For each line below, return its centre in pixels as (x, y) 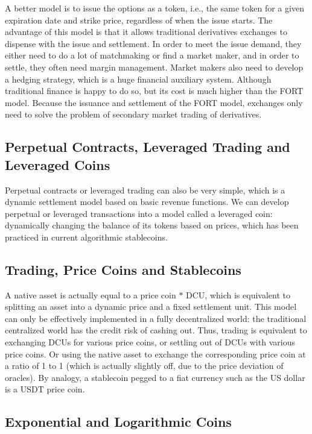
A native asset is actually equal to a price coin (91, 294)
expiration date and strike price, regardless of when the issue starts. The (139, 20)
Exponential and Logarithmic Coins (118, 422)
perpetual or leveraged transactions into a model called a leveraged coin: (139, 213)
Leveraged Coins (58, 164)
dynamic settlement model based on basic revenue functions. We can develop (147, 202)
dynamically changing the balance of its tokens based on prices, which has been (152, 225)
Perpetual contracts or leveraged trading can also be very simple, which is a (145, 190)
